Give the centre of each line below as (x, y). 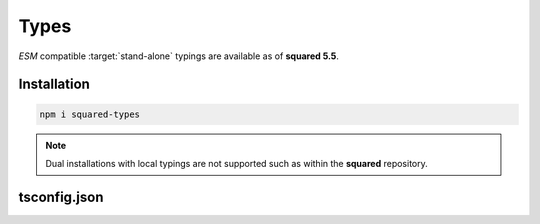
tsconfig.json (61, 196)
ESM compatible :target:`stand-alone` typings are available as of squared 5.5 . (179, 56)
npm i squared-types (89, 114)
